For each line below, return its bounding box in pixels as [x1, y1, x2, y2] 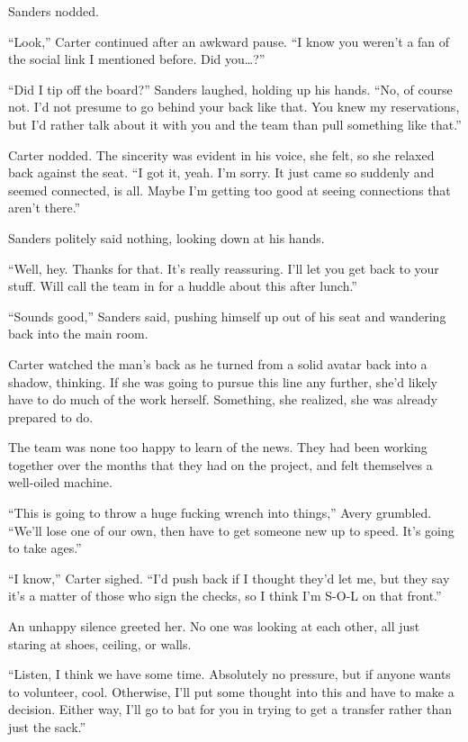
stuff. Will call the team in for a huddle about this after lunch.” [8, 276, 357, 295]
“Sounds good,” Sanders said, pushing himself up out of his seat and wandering [8, 306, 446, 325]
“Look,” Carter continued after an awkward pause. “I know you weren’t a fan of [8, 32, 450, 50]
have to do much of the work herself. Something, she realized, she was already [8, 390, 437, 409]
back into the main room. [8, 324, 148, 343]
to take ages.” [8, 538, 82, 557]
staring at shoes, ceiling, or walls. [8, 634, 192, 653]
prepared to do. [8, 407, 94, 426]
